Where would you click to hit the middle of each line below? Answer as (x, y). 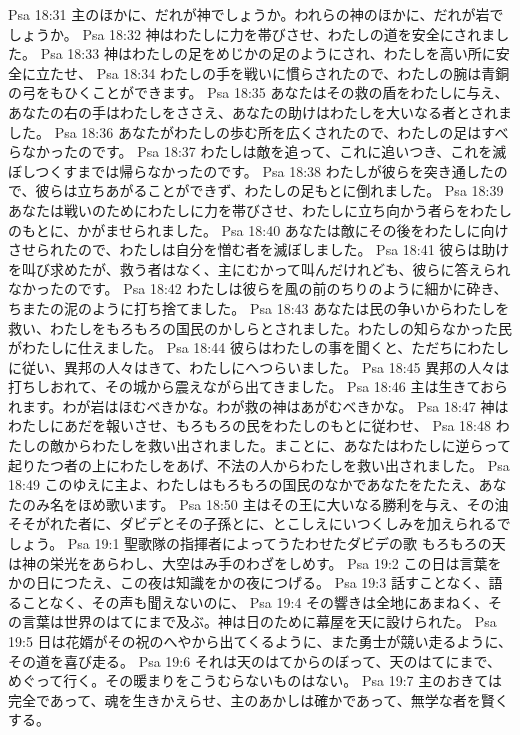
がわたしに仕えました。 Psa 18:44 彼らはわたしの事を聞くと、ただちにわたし (259, 347)
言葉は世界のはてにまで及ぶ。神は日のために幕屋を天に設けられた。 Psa (259, 621)
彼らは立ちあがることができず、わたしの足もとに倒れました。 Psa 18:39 (269, 190)
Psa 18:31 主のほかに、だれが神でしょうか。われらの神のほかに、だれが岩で (256, 14)
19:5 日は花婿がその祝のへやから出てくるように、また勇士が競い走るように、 (260, 641)
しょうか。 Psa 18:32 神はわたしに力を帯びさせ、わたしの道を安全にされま (252, 33)
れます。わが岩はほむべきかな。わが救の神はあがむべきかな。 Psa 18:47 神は (258, 405)
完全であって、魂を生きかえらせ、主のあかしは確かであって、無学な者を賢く (258, 699)
